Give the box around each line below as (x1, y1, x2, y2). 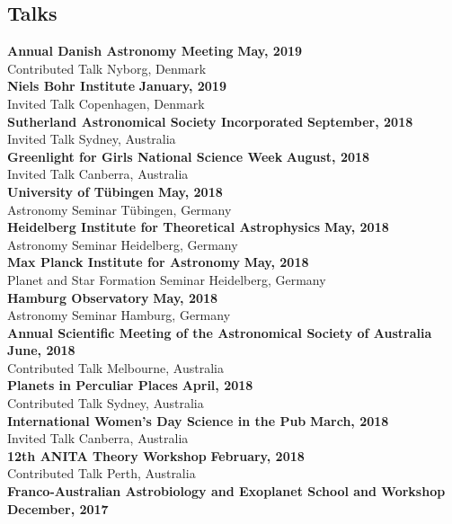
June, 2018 (7, 341, 75, 360)
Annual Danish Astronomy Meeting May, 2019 (7, 41, 303, 60)
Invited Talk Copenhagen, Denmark (7, 93, 205, 112)
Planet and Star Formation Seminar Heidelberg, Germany (7, 270, 326, 289)
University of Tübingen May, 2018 (7, 182, 223, 200)
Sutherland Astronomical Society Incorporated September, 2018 (7, 111, 413, 130)
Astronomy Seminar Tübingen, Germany (7, 200, 232, 218)
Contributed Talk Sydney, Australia (7, 394, 204, 413)
